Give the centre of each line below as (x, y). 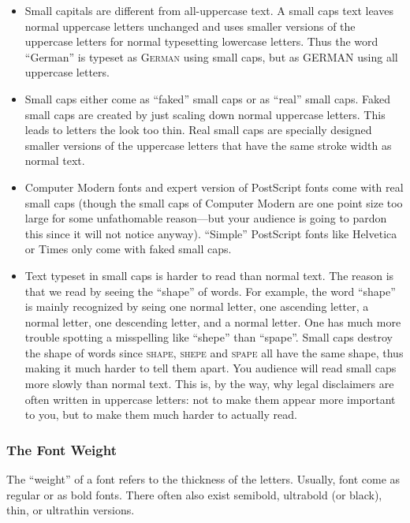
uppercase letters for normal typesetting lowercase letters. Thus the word (201, 41)
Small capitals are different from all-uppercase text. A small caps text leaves (209, 10)
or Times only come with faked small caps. (128, 249)
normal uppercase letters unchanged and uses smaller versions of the (190, 26)
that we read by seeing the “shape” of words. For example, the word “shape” (210, 291)
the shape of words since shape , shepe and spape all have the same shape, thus (214, 352)
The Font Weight (61, 449)
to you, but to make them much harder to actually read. (161, 415)
